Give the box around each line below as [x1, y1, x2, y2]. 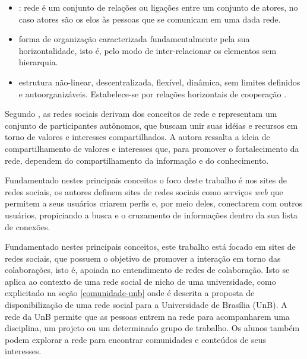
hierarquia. [18, 56, 58, 68]
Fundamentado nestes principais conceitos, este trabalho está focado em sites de [5, 240, 296, 253]
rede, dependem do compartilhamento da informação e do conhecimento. [5, 154, 269, 166]
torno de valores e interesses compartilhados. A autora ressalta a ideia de [5, 131, 270, 143]
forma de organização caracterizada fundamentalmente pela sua [18, 33, 250, 45]
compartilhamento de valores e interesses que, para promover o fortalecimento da [5, 142, 299, 154]
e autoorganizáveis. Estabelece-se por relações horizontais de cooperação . [18, 87, 287, 100]
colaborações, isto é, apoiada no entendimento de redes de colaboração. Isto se [5, 263, 290, 276]
